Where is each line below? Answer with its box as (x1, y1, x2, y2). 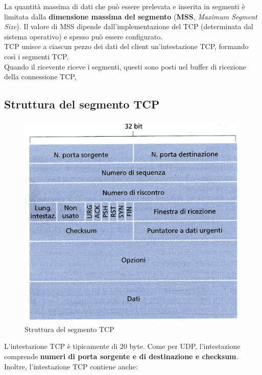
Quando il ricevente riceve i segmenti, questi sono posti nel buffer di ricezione (4, 61, 246, 72)
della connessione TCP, (4, 71, 77, 82)
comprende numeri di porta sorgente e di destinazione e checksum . (4, 350, 239, 361)
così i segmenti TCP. (4, 51, 69, 61)
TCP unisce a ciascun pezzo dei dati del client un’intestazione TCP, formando (4, 41, 249, 52)
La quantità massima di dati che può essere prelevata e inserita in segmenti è (4, 1, 245, 11)
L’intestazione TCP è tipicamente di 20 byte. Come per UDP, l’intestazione (4, 341, 241, 351)
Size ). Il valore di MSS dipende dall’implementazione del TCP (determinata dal (4, 21, 253, 32)
